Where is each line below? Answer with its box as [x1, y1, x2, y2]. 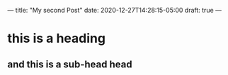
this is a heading [7, 31, 106, 46]
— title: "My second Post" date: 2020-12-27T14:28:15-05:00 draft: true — [7, 6, 222, 14]
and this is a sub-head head [7, 58, 132, 70]
